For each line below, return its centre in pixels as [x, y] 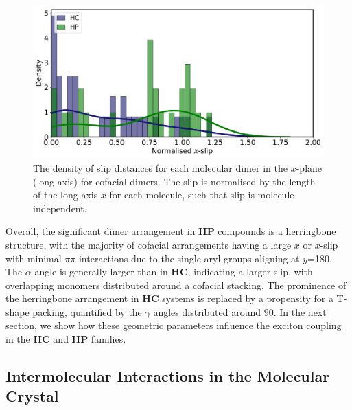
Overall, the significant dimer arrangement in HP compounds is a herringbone [171, 231]
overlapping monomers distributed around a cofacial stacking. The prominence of [176, 285]
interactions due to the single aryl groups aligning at [189, 258]
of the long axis [66, 195]
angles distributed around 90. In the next [240, 311]
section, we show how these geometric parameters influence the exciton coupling [174, 325]
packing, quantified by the [87, 311]
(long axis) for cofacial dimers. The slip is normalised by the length [174, 181]
